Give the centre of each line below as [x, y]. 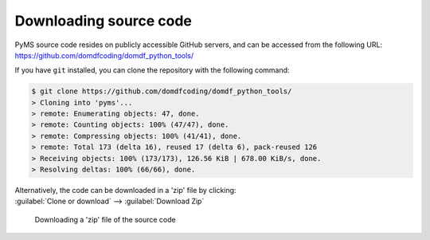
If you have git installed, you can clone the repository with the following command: [152, 70]
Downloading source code [104, 21]
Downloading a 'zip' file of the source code [105, 219]
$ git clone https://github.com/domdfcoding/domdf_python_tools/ [162, 91]
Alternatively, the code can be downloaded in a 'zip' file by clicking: [125, 191]
